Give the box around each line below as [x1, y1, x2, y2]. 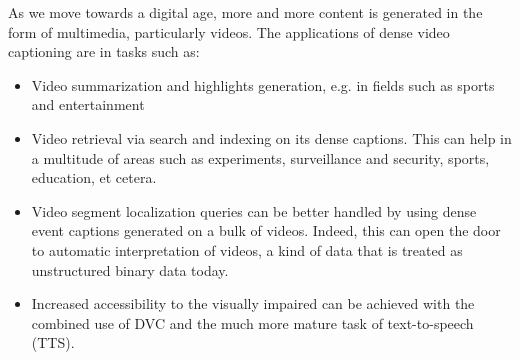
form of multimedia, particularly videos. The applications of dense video [8, 21, 450, 42]
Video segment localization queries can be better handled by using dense [31, 200, 477, 221]
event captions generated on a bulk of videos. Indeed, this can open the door [31, 220, 501, 241]
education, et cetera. [31, 167, 157, 188]
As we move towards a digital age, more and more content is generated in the [8, 2, 483, 22]
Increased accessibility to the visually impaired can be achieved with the [31, 293, 475, 314]
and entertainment [31, 94, 145, 115]
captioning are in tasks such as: [8, 41, 200, 62]
